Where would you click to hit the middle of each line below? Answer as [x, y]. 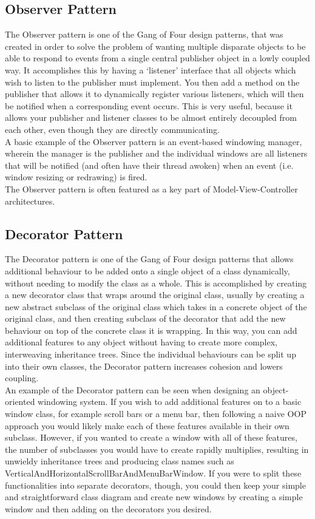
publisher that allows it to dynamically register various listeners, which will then [154, 94]
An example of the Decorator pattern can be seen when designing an [133, 389]
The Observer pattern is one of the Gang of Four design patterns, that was [144, 34]
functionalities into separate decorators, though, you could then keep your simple [155, 485]
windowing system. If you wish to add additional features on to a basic [170, 402]
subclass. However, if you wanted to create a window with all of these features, [151, 437]
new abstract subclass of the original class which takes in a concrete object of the [156, 306]
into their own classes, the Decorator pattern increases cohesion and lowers [144, 366]
